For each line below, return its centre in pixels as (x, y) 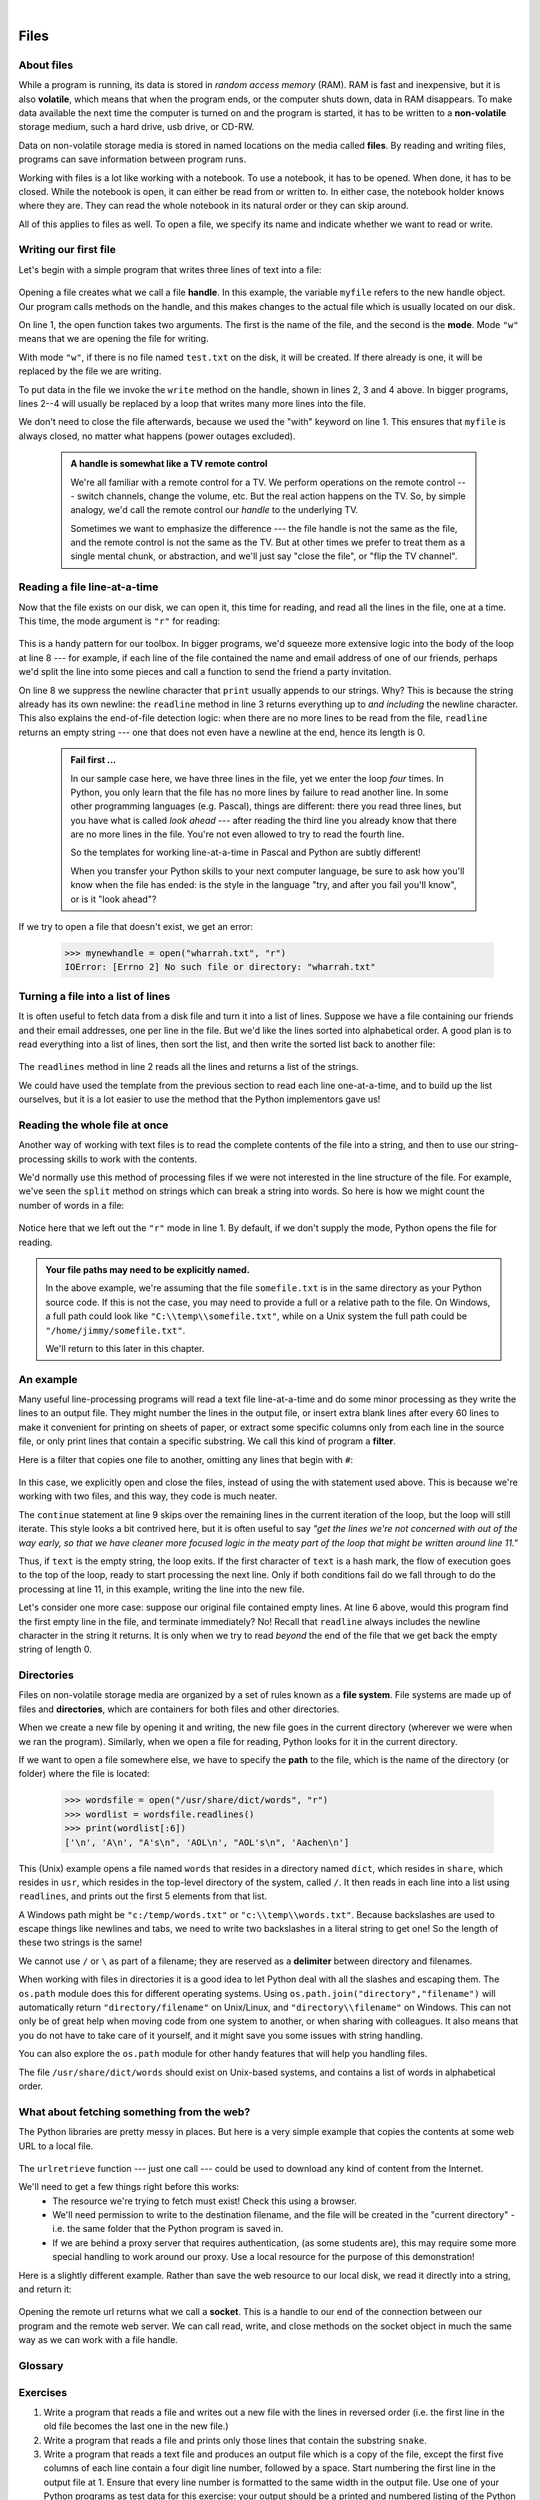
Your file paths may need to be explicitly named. (147, 1269)
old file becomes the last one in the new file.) (136, 2426)
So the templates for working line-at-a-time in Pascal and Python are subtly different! (246, 852)
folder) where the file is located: (84, 1774)
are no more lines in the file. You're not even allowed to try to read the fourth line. (237, 834)
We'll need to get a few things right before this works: (129, 2187)
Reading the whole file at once (93, 1125)
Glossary (41, 2365)
